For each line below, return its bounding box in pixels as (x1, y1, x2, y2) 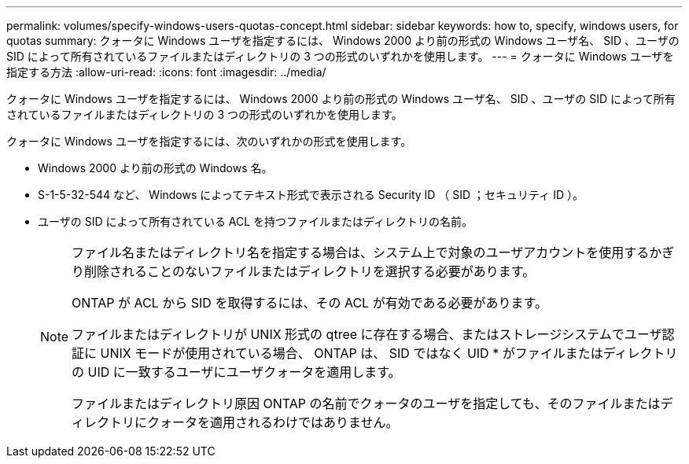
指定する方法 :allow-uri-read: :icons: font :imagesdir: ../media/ (6, 65, 326, 79)
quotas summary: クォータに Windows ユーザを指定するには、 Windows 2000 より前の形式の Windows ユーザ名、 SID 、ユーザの (6, 34, 680, 47)
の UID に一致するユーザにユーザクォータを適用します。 (72, 364, 401, 380)
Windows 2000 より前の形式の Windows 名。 (38, 161, 273, 175)
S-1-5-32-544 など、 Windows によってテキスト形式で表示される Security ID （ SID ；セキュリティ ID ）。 (38, 188, 584, 201)
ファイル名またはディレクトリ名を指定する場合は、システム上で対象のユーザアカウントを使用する (72, 245, 650, 260)
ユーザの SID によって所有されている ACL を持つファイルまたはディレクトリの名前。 (38, 215, 473, 228)
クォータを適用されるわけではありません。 (147, 414, 399, 430)
